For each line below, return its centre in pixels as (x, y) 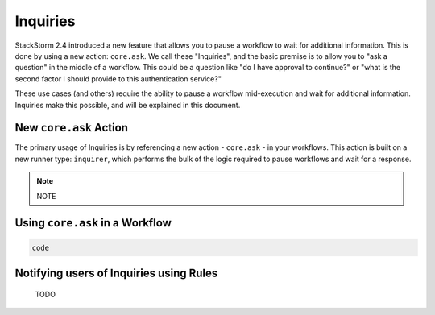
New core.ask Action (72, 128)
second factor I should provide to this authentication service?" (118, 79)
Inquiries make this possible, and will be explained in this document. (128, 105)
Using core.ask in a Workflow (93, 223)
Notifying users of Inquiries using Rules (116, 273)
